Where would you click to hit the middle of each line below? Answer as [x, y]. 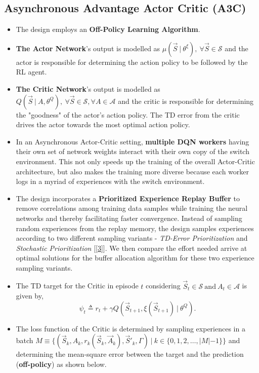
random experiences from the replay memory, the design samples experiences [135, 228]
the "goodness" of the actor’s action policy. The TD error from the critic [128, 114]
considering [163, 286]
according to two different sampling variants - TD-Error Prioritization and [132, 238]
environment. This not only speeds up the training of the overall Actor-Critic [135, 161]
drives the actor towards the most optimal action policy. [103, 124]
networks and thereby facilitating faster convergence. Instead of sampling [129, 218]
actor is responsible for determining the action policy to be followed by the [132, 62]
